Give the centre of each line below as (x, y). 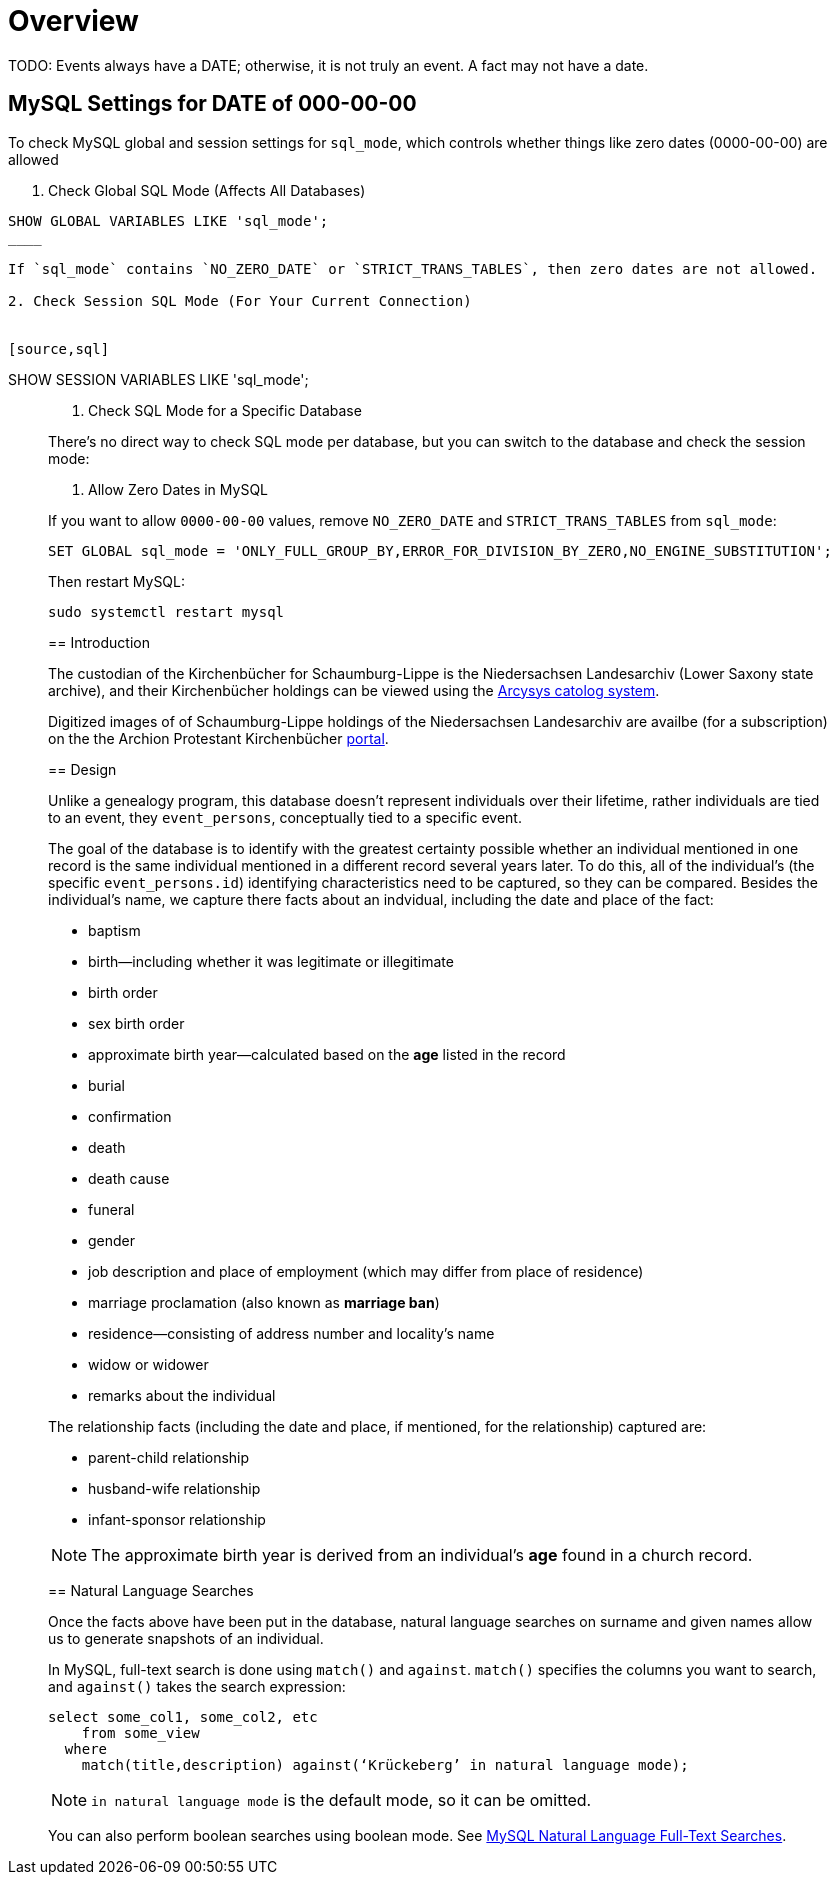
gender (112, 1240)
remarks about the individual (182, 1395)
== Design (82, 769)
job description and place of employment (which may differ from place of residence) (366, 1271)
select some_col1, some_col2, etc (183, 1716)
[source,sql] (59, 348)
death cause (129, 1178)
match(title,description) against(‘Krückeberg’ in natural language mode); (385, 1764)
